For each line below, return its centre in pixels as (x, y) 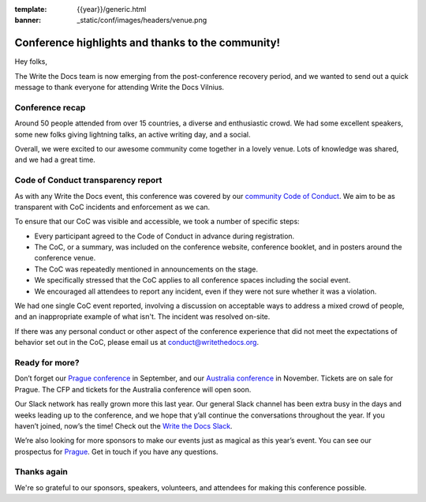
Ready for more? (47, 362)
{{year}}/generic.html (112, 9)
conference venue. (65, 258)
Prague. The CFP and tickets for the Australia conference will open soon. (133, 389)
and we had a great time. (55, 160)
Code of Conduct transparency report (88, 180)
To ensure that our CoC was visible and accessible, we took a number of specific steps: (157, 222)
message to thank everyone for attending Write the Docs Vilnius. (120, 88)
